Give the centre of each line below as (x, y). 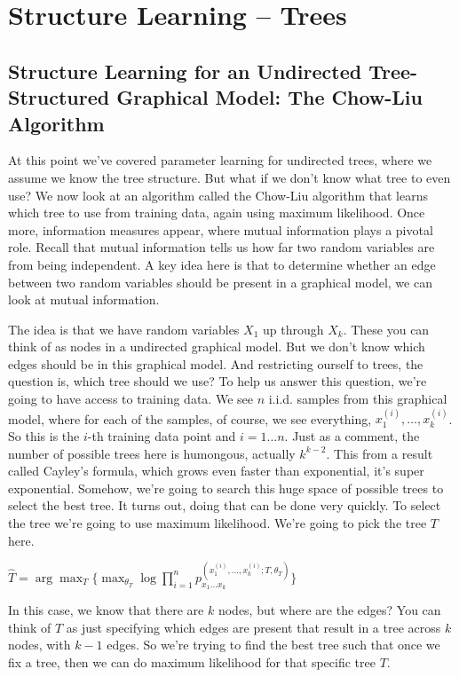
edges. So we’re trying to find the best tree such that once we (273, 645)
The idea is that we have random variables (124, 329)
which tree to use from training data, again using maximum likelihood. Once (217, 213)
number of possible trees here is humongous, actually (152, 453)
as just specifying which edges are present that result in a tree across (253, 627)
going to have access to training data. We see (131, 399)
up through (293, 329)
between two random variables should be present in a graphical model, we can (220, 282)
